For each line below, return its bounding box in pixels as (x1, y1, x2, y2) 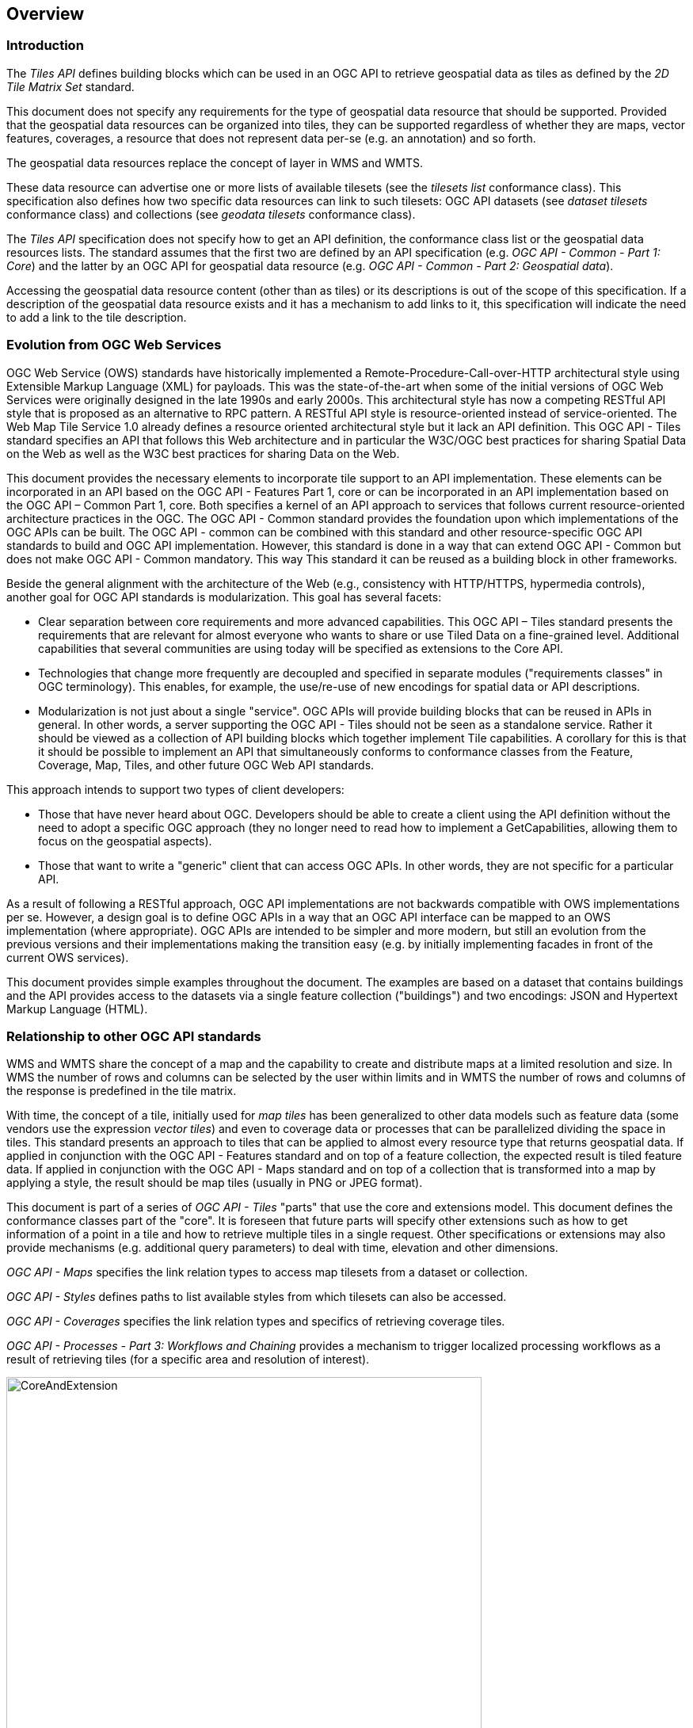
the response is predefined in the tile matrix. (6, 1084, 237, 1098)
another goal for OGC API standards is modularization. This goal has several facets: (6, 589, 442, 604)
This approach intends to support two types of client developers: (6, 782, 345, 796)
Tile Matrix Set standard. (6, 79, 135, 93)
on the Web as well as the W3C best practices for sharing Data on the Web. (6, 446, 400, 460)
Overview (6, 4, 85, 24)
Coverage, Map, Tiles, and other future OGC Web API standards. (38, 757, 375, 772)
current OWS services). (6, 950, 129, 964)
